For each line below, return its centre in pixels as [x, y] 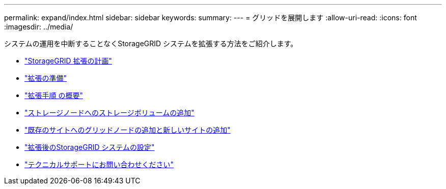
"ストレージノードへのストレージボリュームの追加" [109, 113]
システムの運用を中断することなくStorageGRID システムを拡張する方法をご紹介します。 [151, 43]
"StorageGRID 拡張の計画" [68, 61]
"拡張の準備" [46, 78]
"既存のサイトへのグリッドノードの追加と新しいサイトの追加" [128, 130]
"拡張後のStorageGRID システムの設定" [90, 147]
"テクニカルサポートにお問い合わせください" [99, 164]
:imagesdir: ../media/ [39, 27]
